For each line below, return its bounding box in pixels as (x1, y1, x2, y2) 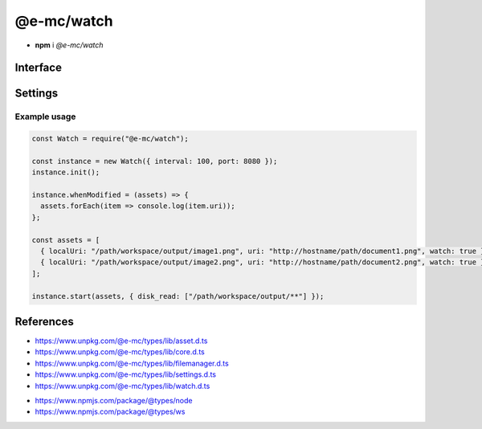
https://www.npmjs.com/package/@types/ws (35, 407, 186, 417)
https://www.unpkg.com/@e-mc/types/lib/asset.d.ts (35, 336, 208, 345)
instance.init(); (31, 168, 100, 177)
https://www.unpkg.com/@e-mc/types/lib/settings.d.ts (35, 370, 217, 379)
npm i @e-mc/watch (35, 40, 104, 50)
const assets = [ (31, 235, 100, 244)
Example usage (14, 111, 76, 122)
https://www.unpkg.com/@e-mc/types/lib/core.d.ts (35, 347, 205, 357)
